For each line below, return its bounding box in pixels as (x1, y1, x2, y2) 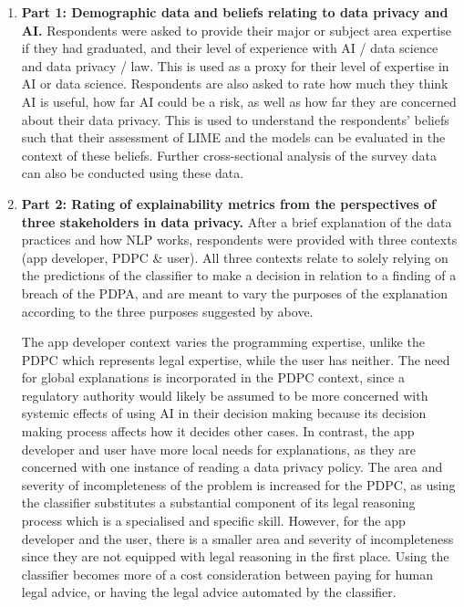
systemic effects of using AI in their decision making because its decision (21, 403, 427, 423)
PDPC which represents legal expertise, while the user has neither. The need (21, 350, 450, 369)
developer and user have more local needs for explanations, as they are (21, 439, 416, 458)
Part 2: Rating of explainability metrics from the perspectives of (21, 194, 436, 213)
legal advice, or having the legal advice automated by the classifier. (21, 582, 397, 602)
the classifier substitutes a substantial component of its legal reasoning (21, 493, 416, 512)
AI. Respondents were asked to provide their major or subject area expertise (21, 20, 451, 39)
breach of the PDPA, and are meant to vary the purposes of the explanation (21, 283, 448, 302)
